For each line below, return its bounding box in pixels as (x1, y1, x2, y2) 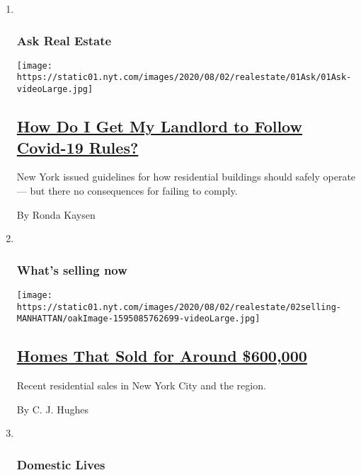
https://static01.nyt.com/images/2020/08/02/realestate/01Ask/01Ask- (16, 72, 352, 83)
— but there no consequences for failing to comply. (16, 183, 238, 198)
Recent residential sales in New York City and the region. (16, 378, 266, 393)
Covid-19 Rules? (16, 136, 139, 158)
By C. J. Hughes (16, 401, 88, 416)
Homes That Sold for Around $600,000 (16, 345, 307, 367)
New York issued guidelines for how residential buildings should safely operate (16, 169, 356, 184)
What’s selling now (16, 261, 127, 278)
